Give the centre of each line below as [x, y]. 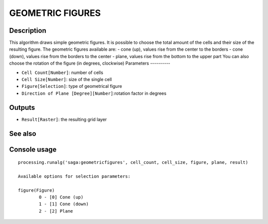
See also [23, 133]
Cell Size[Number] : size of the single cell [67, 79]
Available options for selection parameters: [74, 176]
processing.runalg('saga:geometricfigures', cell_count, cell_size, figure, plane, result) [133, 162]
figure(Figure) [36, 190]
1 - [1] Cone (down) [64, 204]
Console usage [33, 149]
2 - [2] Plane [56, 211]
